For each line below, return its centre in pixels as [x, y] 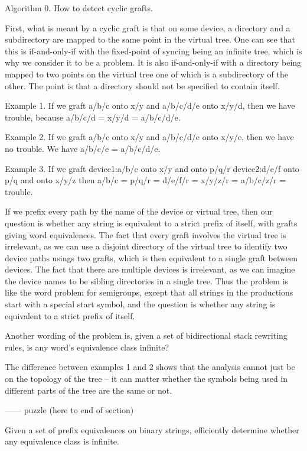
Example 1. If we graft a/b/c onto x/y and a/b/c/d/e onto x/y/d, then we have [150, 106]
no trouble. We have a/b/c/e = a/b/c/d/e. [83, 148]
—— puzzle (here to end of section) [69, 410]
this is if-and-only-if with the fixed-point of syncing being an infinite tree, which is [153, 51]
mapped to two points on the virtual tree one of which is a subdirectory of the [146, 74]
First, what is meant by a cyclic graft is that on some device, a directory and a [148, 27]
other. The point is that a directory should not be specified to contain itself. [142, 85]
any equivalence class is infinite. [62, 441]
